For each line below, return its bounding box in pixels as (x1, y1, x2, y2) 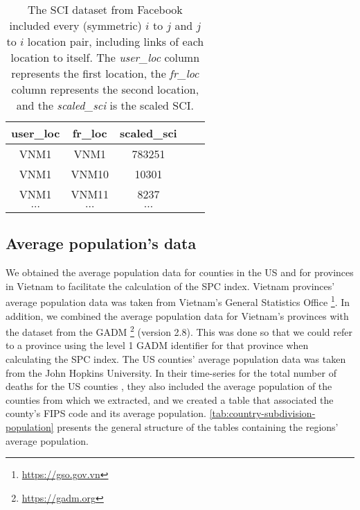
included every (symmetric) (9, 17, 142, 33)
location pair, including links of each (27, 33, 204, 49)
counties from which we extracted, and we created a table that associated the (6, 392, 334, 407)
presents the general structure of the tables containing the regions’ (57, 420, 339, 434)
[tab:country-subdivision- (209, 406, 316, 420)
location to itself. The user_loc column (10, 49, 200, 65)
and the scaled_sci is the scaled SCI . (16, 97, 194, 113)
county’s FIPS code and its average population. (6, 406, 206, 420)
